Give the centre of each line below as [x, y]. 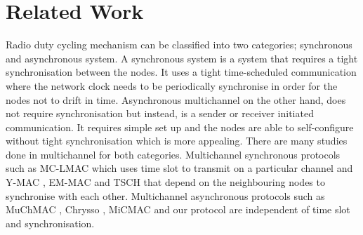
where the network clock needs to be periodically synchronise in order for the [172, 85]
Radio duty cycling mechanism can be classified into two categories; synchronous [179, 45]
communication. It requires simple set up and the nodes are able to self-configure [180, 127]
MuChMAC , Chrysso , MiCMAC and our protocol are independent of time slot [178, 209]
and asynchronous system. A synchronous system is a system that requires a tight [182, 58]
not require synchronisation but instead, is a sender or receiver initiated [160, 113]
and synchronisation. [50, 223]
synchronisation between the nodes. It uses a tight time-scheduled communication [181, 72]
